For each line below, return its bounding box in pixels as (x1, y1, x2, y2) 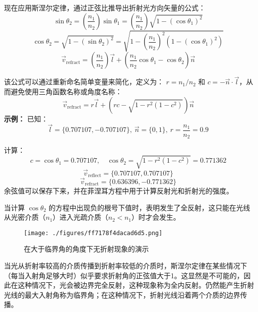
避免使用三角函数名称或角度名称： (10, 86, 122, 96)
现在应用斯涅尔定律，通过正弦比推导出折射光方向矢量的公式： (4, 2, 205, 12)
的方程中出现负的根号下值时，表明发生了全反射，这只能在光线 (49, 202, 251, 212)
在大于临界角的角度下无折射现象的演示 (24, 244, 149, 254)
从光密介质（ (4, 212, 46, 222)
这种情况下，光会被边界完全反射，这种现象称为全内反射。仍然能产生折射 (17, 280, 254, 290)
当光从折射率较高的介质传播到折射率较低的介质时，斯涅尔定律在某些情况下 (4, 260, 247, 271)
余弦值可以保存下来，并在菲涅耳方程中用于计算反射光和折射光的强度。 (4, 185, 233, 195)
